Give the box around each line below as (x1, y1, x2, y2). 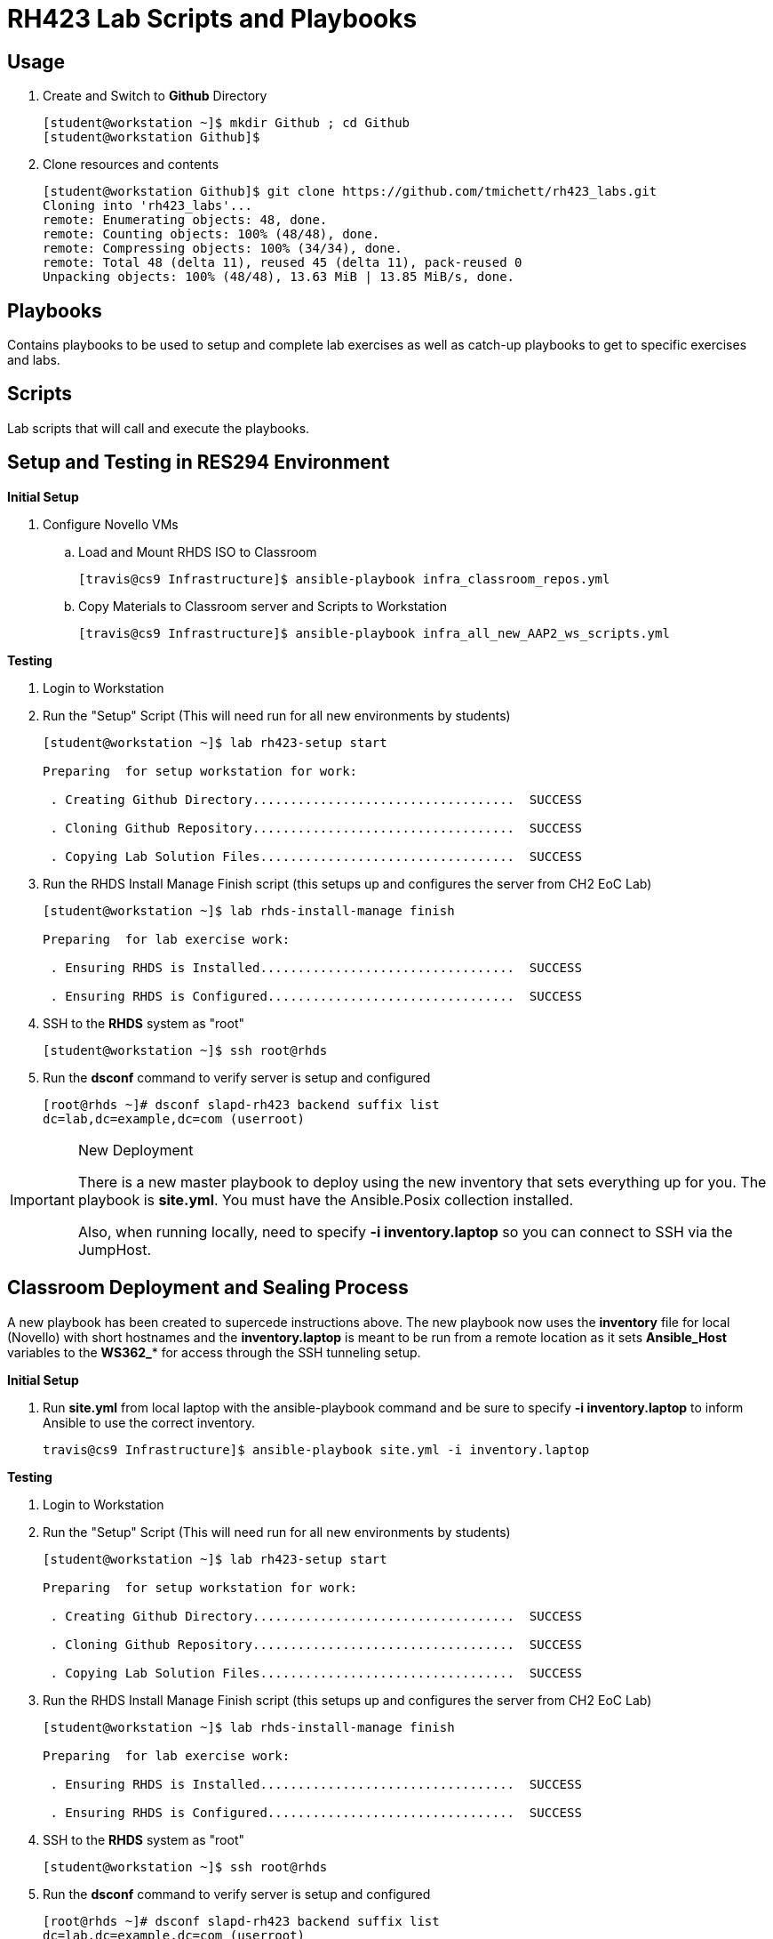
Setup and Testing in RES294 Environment (7, 451, 390, 474)
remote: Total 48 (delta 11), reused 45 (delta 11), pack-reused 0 (43, 255, 522, 270)
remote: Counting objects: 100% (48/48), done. (43, 227, 380, 242)
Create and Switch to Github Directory (43, 88, 267, 104)
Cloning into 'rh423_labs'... (43, 198, 253, 213)
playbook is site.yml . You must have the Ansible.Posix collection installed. (77, 1190, 574, 1209)
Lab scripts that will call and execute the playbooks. (7, 420, 310, 436)
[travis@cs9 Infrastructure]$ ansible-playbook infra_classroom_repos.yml (78, 571, 610, 586)
